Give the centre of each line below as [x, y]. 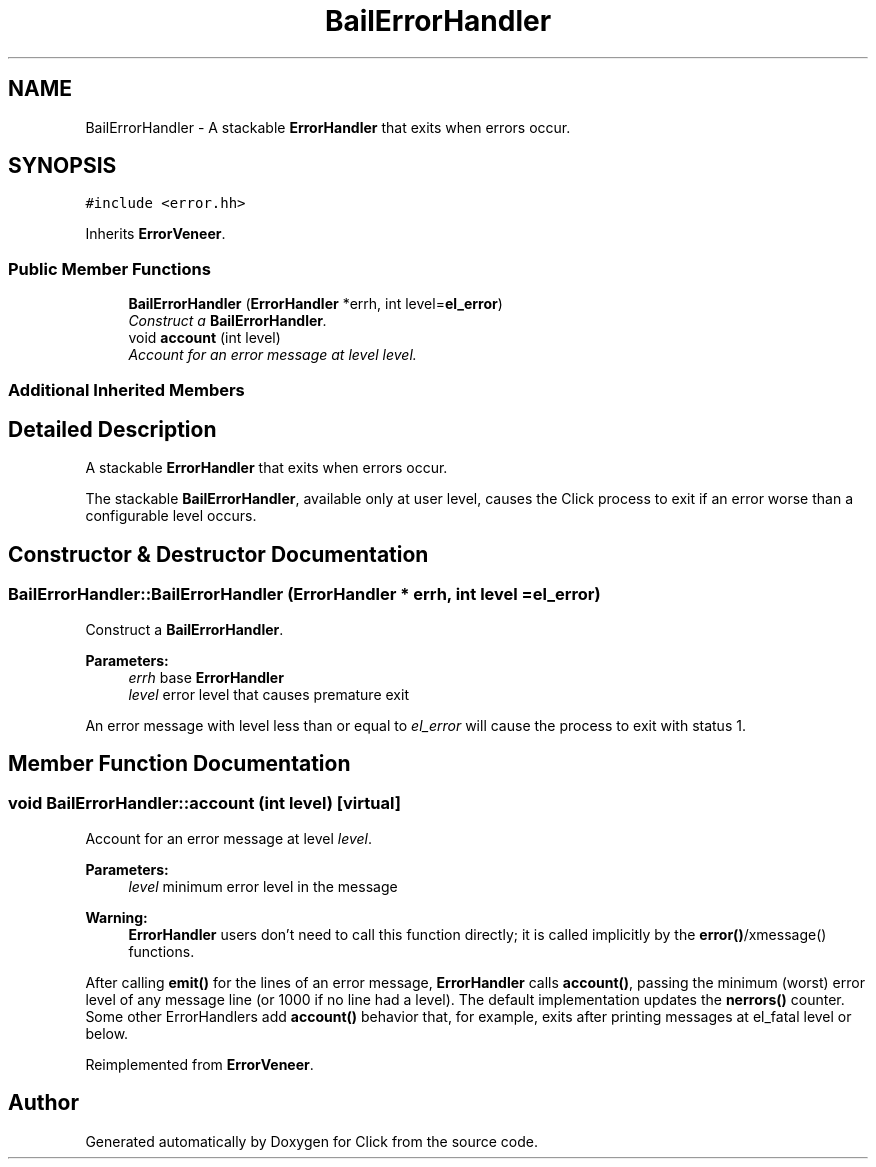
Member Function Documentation [179, 764]
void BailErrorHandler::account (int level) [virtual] [204, 803]
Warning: [116, 917]
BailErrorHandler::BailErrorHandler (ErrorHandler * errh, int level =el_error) [304, 594]
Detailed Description [112, 429]
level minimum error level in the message [263, 886]
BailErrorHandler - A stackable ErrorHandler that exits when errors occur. [328, 127]
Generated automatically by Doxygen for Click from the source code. [312, 1141]
